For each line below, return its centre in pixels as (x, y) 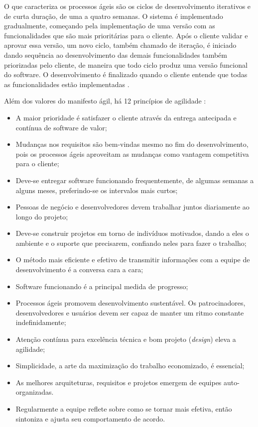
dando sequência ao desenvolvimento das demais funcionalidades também (116, 54)
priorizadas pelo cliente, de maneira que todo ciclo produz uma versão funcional (126, 64)
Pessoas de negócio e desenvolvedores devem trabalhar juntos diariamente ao (132, 207)
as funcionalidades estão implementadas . (67, 84)
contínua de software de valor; (61, 127)
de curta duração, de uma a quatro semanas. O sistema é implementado (114, 16)
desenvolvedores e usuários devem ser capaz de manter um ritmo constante (130, 312)
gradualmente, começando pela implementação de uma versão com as (110, 26)
